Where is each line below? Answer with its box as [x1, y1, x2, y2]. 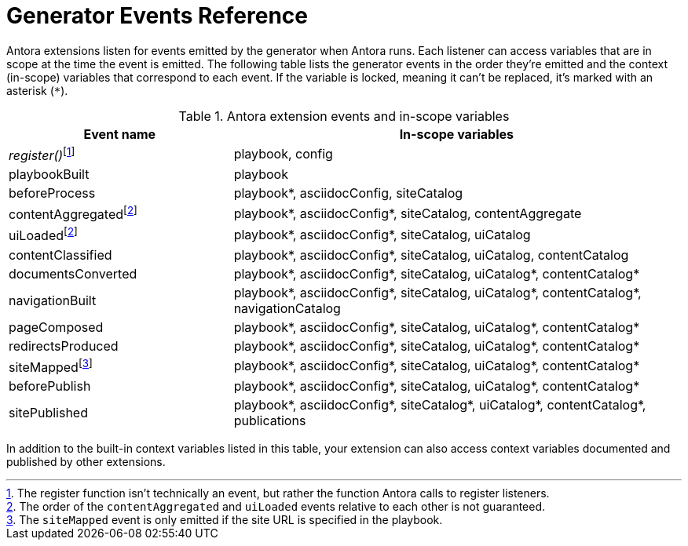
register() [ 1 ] [9, 144, 75, 164]
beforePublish [9, 378, 91, 395]
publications [233, 413, 306, 429]
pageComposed [9, 318, 104, 335]
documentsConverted [9, 265, 137, 282]
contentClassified [9, 246, 112, 263]
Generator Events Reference [6, 2, 308, 29]
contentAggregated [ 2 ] [9, 204, 137, 223]
